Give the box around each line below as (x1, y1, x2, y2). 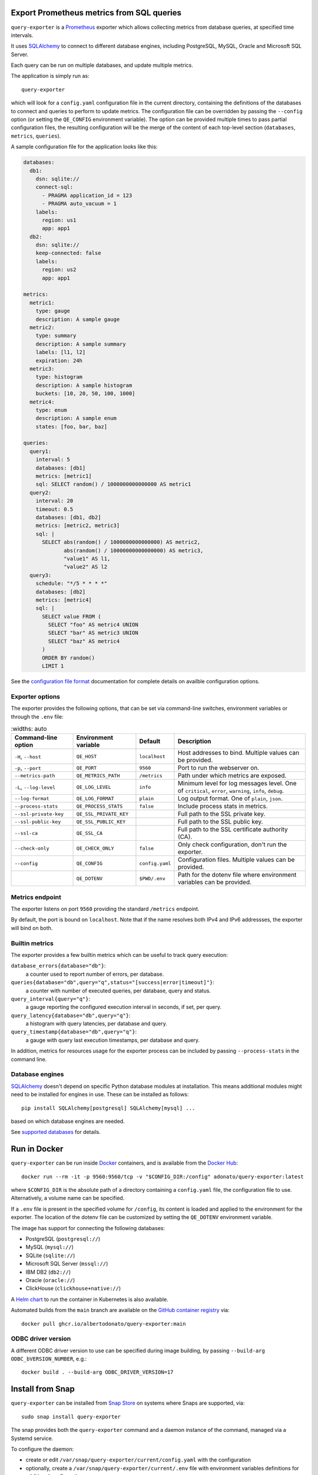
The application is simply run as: (11, 73, 90, 80)
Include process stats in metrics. (177, 802, 268, 811)
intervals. (11, 31, 34, 38)
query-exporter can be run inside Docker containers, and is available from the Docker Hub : (11, 1159, 238, 1166)
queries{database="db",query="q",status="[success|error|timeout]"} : (11, 979, 214, 986)
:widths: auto (11, 725, 47, 733)
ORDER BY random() (42, 654, 95, 661)
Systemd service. (11, 1434, 54, 1442)
